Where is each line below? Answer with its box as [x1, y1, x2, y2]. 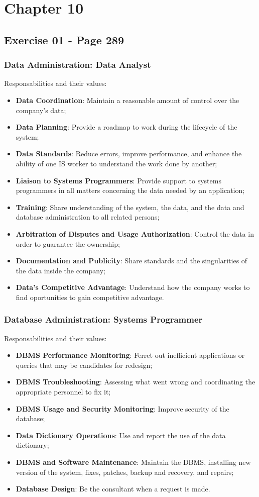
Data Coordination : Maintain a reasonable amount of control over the [16, 94, 239, 105]
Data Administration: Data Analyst [4, 58, 151, 71]
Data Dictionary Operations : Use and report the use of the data [16, 430, 226, 440]
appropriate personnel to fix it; [16, 386, 111, 397]
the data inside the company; [16, 265, 105, 275]
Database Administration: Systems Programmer [4, 313, 203, 326]
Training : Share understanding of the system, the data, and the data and [16, 202, 244, 212]
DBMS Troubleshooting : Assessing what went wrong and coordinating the [16, 376, 255, 387]
